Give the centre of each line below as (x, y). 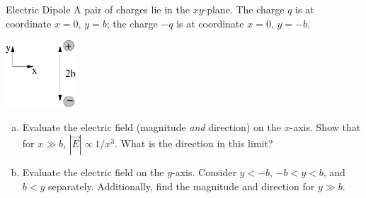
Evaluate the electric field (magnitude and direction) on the (151, 126)
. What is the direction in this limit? (194, 143)
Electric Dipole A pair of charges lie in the (98, 9)
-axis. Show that (325, 126)
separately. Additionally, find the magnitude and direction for (182, 186)
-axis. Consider (204, 172)
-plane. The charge (244, 9)
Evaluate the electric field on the (93, 172)
